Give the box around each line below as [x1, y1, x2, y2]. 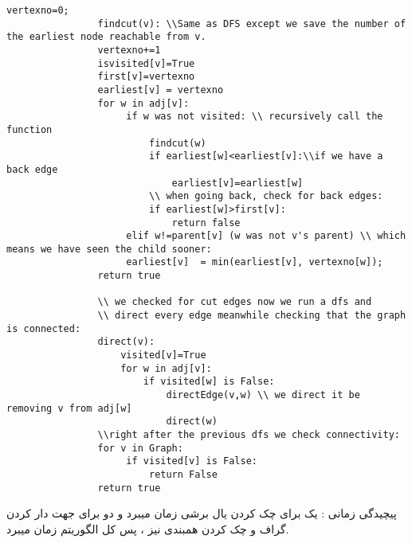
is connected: [6, 322, 81, 334]
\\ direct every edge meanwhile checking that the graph [97, 310, 406, 322]
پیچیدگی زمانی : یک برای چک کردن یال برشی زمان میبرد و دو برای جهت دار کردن [6, 505, 397, 522]
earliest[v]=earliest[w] [171, 177, 304, 189]
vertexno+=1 [97, 44, 161, 56]
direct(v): [97, 336, 155, 348]
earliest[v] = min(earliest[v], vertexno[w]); [126, 256, 383, 268]
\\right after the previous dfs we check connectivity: [97, 429, 400, 440]
